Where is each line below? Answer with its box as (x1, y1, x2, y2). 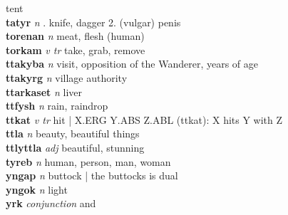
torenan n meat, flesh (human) (6, 28, 145, 43)
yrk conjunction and (6, 196, 96, 211)
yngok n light (6, 182, 68, 196)
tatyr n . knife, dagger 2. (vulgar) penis (6, 14, 181, 29)
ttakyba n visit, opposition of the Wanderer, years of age (6, 56, 259, 71)
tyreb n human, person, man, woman (6, 154, 171, 169)
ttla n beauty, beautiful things (6, 126, 140, 141)
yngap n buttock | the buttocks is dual (6, 168, 178, 183)
